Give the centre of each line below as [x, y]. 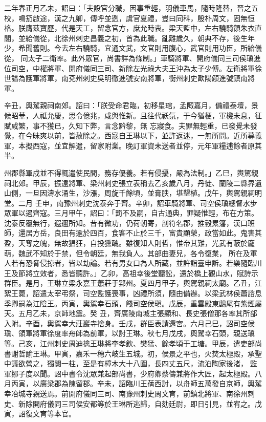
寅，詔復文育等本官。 [40, 414]
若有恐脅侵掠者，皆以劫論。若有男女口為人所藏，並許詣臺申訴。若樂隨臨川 [136, 263]
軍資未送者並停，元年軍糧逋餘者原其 [201, 145]
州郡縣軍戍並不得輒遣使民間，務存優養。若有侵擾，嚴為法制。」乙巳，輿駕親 [131, 172]
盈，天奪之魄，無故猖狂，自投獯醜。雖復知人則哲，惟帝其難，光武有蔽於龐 [129, 243]
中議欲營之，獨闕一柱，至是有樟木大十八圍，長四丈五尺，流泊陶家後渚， [126, 363]
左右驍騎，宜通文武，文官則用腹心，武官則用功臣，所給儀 [165, 48]
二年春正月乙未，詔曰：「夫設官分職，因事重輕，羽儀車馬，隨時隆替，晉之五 [131, 8]
